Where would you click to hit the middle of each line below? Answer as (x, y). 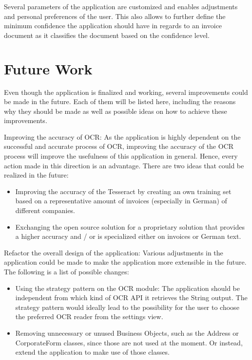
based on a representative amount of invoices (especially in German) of (121, 201)
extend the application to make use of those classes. (92, 352)
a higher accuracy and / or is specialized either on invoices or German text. (128, 236)
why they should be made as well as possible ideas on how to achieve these (116, 111)
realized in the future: (36, 175)
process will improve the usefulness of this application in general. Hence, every (121, 156)
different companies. (45, 210)
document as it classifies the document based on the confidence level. (107, 35)
